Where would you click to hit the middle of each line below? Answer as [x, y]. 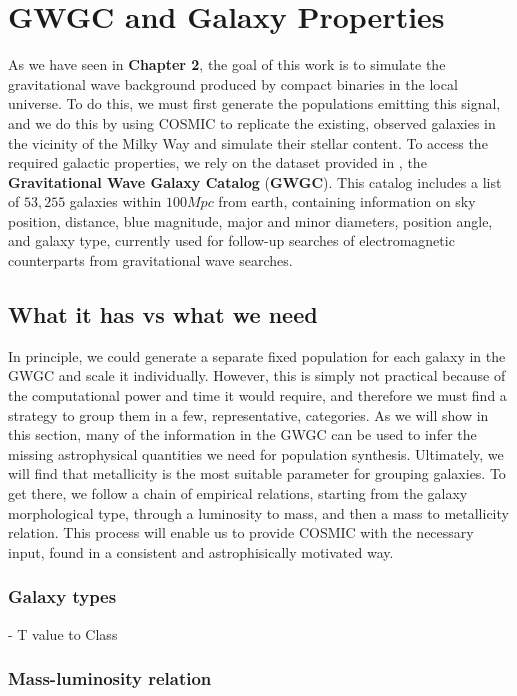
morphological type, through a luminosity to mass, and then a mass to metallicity [258, 512]
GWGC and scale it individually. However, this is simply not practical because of [257, 375]
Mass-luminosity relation [110, 678]
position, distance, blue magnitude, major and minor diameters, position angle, [250, 220]
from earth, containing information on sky [347, 201]
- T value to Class [63, 633]
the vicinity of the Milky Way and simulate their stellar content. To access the [248, 142]
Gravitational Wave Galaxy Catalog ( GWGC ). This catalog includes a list [255, 181]
